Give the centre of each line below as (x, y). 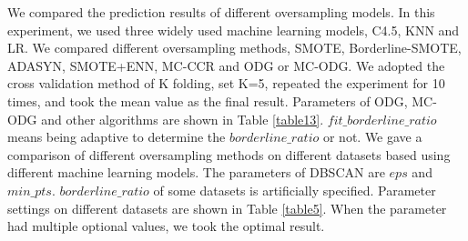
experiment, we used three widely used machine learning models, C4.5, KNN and (234, 30)
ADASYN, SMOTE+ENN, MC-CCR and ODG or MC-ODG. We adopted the (226, 65)
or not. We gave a (372, 137)
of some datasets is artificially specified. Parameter (295, 190)
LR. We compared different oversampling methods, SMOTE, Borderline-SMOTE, (234, 48)
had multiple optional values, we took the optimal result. (166, 226)
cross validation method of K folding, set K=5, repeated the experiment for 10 (226, 83)
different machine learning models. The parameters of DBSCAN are (196, 172)
